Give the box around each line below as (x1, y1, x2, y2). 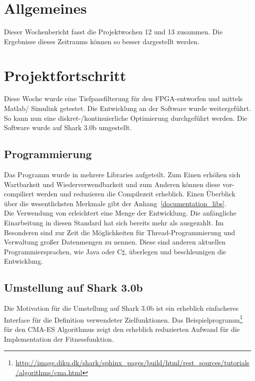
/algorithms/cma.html (15, 367, 82, 377)
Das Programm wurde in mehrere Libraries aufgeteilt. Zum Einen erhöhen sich (4, 169, 241, 180)
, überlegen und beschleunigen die (125, 246, 227, 256)
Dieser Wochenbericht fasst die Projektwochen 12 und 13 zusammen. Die (4, 27, 223, 37)
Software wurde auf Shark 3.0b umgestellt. (4, 122, 132, 133)
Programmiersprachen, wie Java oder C (4, 246, 122, 256)
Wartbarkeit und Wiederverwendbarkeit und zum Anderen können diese (4, 179, 220, 189)
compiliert (4, 189, 34, 199)
